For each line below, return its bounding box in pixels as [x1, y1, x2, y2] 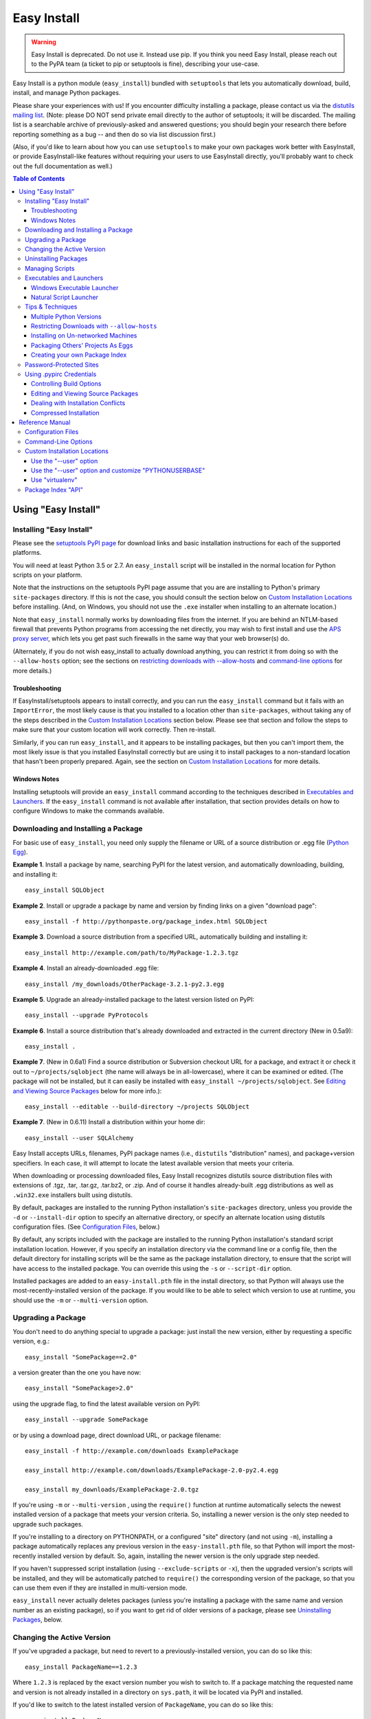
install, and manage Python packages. [12, 89, 121, 97]
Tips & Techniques [25, 303, 78, 311]
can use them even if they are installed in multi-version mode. [12, 1584, 188, 1592]
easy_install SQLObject [25, 886, 105, 894]
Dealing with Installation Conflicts [31, 399, 126, 407]
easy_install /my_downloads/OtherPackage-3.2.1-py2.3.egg [25, 980, 225, 988]
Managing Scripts [25, 264, 75, 272]
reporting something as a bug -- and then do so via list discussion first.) [12, 130, 216, 138]
